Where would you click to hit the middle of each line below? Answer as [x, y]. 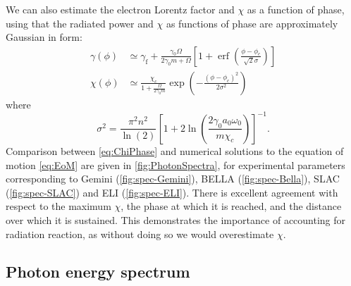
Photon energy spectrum [98, 272]
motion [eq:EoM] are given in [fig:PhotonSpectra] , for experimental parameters [175, 164]
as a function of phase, [296, 9]
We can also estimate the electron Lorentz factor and [120, 9]
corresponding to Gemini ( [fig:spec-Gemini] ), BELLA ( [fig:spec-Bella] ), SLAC [173, 179]
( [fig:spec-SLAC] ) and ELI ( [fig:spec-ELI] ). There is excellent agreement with [172, 192]
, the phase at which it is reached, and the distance [231, 206]
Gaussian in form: [44, 37]
